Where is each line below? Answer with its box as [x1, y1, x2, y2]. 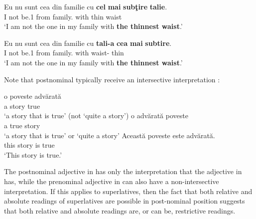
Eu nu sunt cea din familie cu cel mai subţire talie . [4, 1, 167, 11]
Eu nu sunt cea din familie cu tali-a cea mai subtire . [4, 37, 172, 48]
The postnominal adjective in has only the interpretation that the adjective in [4, 166, 242, 177]
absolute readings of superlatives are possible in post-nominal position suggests [4, 196, 245, 206]
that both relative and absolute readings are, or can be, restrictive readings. [4, 205, 236, 216]
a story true [4, 100, 40, 111]
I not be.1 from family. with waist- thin [4, 47, 124, 58]
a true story [4, 120, 40, 130]
